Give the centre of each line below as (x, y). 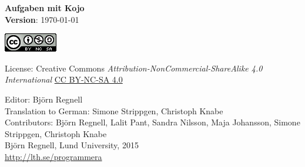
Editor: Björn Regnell (44, 99)
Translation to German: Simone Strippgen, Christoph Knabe (114, 110)
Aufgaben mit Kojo (45, 8)
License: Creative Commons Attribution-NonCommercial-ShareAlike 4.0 (134, 68)
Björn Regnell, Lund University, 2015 (72, 145)
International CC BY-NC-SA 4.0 (64, 79)
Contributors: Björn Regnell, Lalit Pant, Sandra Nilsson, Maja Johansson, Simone (152, 122)
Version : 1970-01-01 (42, 19)
